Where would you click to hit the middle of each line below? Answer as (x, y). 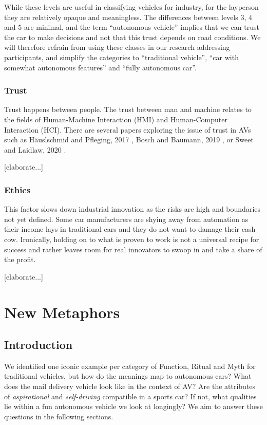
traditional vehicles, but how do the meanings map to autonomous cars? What (128, 376)
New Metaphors (62, 312)
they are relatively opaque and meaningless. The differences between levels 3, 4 (128, 17)
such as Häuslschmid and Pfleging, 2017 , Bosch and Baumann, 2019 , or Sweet (129, 140)
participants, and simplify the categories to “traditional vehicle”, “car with (121, 57)
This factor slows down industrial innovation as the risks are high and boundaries (132, 209)
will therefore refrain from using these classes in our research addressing (117, 47)
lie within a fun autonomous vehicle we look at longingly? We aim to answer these (133, 406)
